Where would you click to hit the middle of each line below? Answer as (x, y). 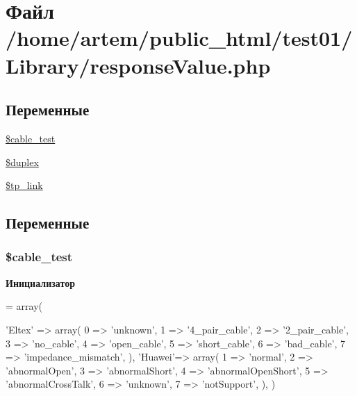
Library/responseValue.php (138, 65)
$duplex (22, 162)
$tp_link (24, 185)
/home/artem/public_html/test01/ (179, 38)
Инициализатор (40, 282)
